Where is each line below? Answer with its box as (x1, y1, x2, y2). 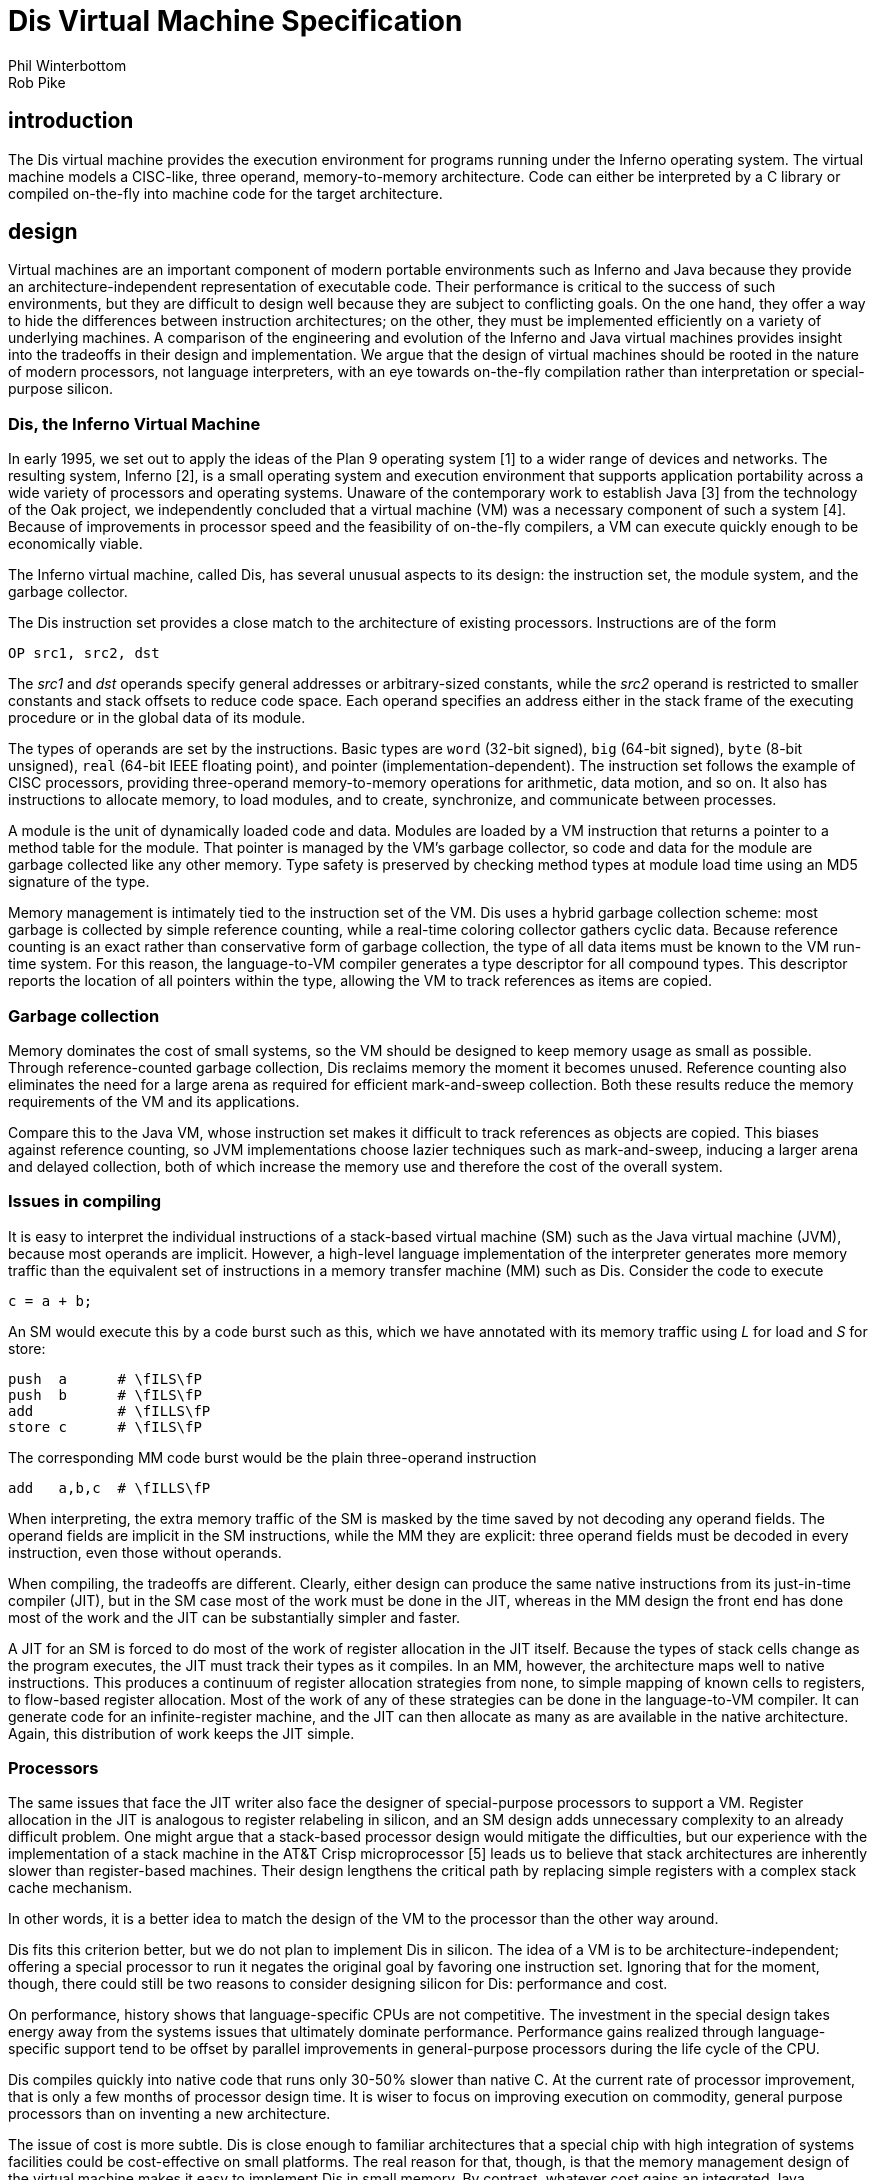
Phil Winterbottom (8, 56, 127, 74)
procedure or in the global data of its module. (8, 709, 306, 727)
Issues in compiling (8, 1191, 162, 1212)
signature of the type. (8, 873, 150, 891)
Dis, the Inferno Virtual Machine (8, 413, 261, 434)
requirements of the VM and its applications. (8, 1092, 300, 1110)
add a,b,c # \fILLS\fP (8, 1479, 211, 1496)
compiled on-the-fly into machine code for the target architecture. (8, 184, 443, 202)
